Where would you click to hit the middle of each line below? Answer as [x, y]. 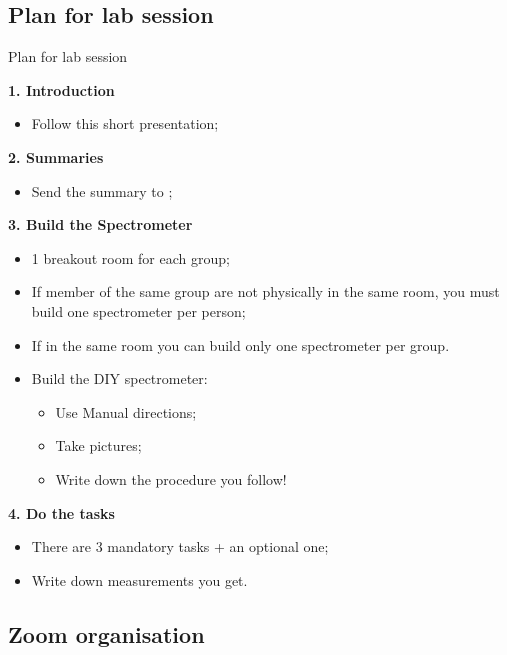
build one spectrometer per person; [138, 310]
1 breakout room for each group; [130, 257]
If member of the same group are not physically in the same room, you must [265, 291]
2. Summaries [56, 156]
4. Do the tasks [61, 512]
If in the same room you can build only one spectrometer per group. [240, 344]
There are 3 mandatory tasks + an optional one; [180, 546]
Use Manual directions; [126, 411]
